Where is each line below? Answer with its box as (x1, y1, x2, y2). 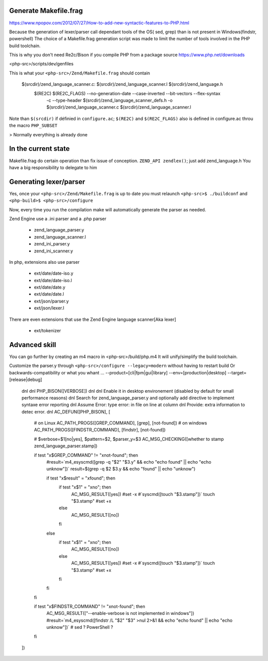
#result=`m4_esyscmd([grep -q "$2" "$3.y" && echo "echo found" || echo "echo (46, 459, 211, 465)
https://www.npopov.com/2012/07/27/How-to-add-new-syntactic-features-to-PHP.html (9, 20, 190, 26)
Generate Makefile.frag (9, 6, 83, 15)
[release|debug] (9, 377, 42, 383)
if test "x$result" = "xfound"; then (46, 475, 116, 481)
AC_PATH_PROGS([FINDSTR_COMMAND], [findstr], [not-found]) (34, 427, 166, 433)
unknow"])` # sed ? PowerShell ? (46, 624, 114, 630)
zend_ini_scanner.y (34, 248, 73, 254)
